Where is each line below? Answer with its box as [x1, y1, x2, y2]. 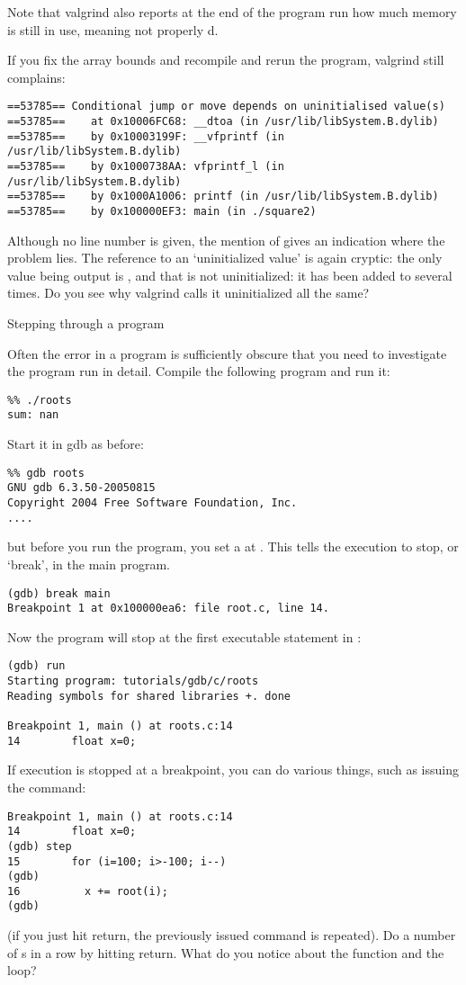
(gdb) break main [7, 587, 111, 600]
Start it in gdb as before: [7, 434, 144, 453]
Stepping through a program [7, 314, 165, 332]
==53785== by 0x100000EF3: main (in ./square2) [7, 204, 317, 218]
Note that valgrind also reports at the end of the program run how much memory [7, 3, 457, 21]
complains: [7, 67, 66, 86]
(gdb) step [7, 839, 72, 853]
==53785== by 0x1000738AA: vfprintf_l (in [7, 160, 284, 173]
